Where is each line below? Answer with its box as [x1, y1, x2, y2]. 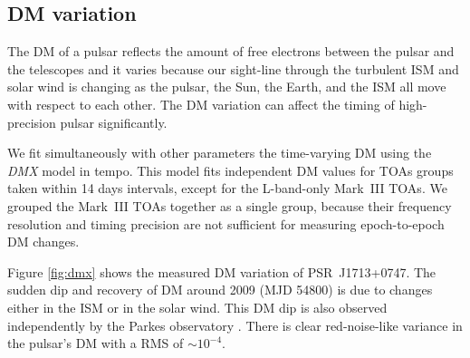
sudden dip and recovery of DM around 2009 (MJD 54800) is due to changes [7, 280, 433, 299]
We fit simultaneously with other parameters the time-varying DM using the [7, 143, 432, 162]
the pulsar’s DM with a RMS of [7, 334, 184, 353]
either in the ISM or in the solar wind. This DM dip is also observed [7, 297, 388, 316]
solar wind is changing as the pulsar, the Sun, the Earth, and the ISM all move [7, 77, 446, 96]
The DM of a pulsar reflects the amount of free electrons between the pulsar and [7, 42, 455, 61]
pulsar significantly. [60, 112, 168, 131]
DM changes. [7, 232, 80, 251]
